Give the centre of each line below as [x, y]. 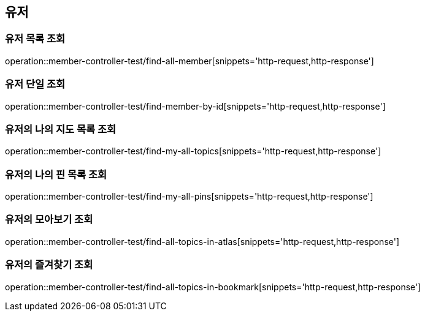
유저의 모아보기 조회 [49, 220]
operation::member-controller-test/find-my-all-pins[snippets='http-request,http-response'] [189, 197]
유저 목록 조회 [35, 39]
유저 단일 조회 [35, 84]
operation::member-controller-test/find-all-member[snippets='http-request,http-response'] [190, 61]
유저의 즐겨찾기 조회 [49, 265]
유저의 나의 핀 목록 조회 [56, 174]
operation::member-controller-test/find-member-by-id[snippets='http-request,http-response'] [195, 106]
